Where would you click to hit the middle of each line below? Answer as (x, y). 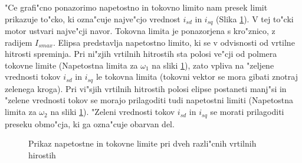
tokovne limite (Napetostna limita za (71, 65)
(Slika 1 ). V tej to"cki (255, 18)
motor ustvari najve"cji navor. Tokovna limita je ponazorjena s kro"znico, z (140, 31)
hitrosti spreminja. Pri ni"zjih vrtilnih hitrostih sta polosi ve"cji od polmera (141, 54)
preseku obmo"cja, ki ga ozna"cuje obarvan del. (90, 123)
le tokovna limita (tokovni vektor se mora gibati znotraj (197, 77)
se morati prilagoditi (247, 112)
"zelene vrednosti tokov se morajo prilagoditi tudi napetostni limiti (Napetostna (149, 100)
